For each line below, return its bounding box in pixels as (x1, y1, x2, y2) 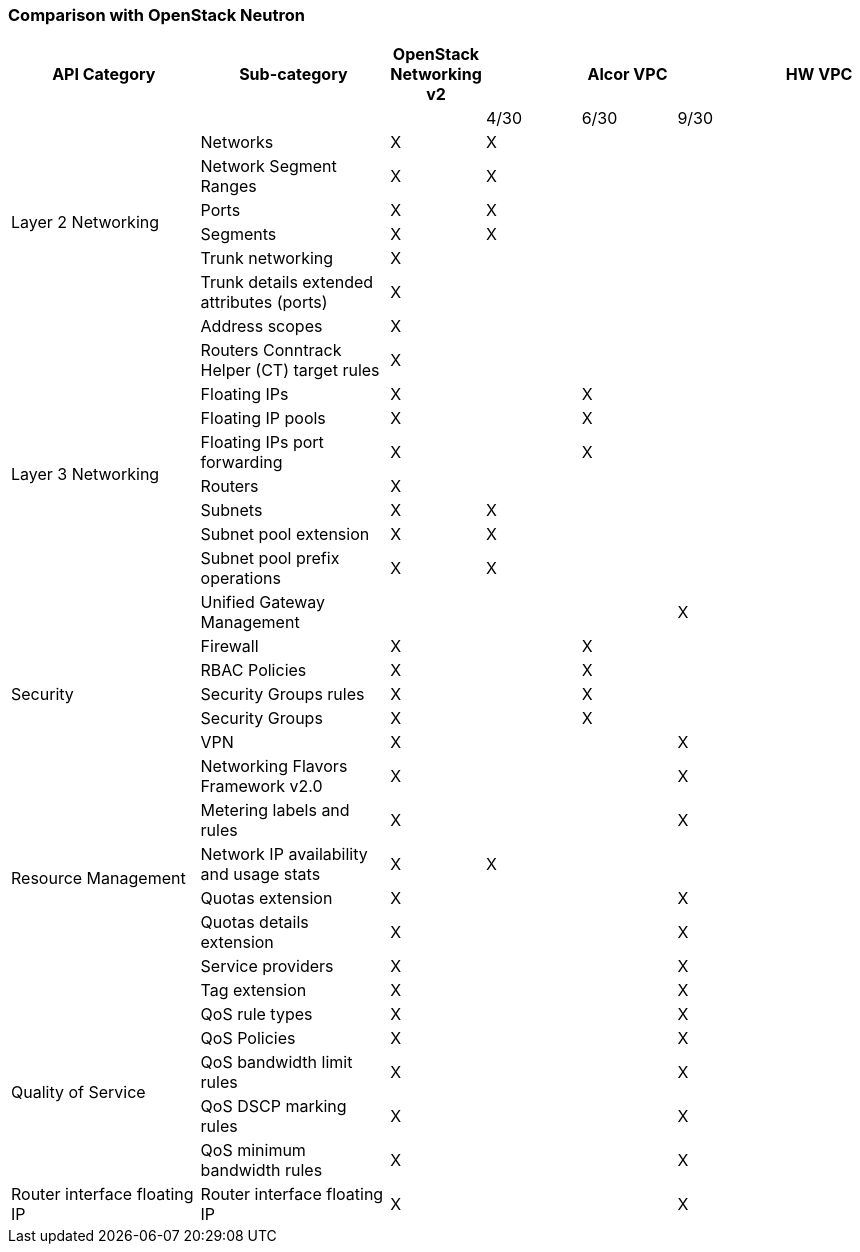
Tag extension (200, 980, 307, 1001)
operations (200, 568, 281, 589)
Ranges (200, 176, 257, 197)
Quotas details (200, 912, 309, 933)
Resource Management (11, 868, 186, 889)
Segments (200, 224, 277, 245)
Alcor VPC (587, 64, 668, 85)
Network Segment (200, 156, 337, 177)
